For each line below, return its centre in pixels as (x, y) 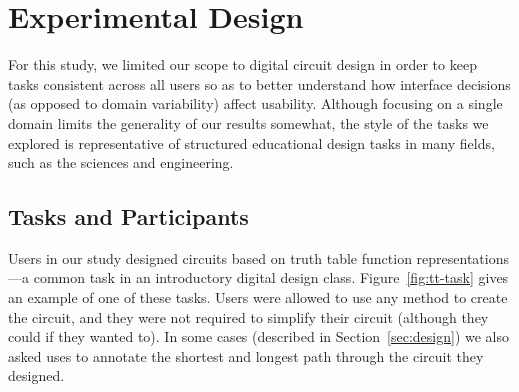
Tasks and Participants (128, 216)
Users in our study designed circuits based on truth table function (210, 257)
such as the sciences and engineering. (121, 162)
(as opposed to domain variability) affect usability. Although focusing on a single (255, 103)
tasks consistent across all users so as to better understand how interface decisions (259, 83)
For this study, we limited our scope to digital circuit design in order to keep (242, 64)
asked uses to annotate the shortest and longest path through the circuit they (246, 355)
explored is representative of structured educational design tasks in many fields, (251, 142)
